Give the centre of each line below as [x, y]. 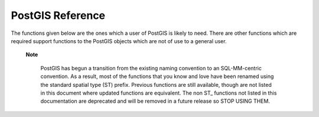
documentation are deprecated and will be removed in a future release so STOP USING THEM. [155, 101]
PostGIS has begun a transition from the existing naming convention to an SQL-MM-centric [151, 68]
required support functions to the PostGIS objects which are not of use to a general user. [119, 41]
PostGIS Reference [58, 15]
